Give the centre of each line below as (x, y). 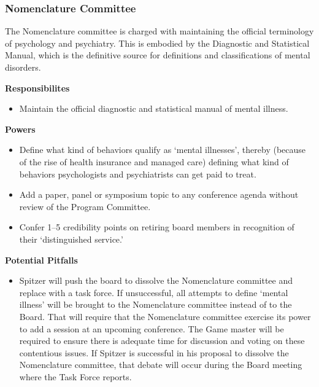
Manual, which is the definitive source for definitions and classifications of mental (158, 55)
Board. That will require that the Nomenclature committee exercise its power (165, 316)
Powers (20, 129)
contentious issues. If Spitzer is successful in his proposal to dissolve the (154, 352)
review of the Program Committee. (85, 206)
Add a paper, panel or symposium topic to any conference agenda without (159, 194)
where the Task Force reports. (75, 376)
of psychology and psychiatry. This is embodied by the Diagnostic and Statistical (157, 43)
